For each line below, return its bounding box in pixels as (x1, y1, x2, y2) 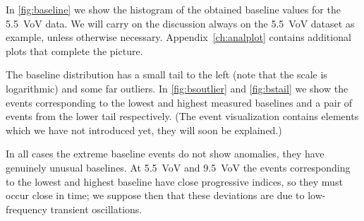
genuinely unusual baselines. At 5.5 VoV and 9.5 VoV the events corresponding (6, 160, 351, 174)
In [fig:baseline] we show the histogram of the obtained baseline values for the (6, 2, 341, 16)
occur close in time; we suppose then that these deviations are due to (6, 188, 305, 203)
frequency (6, 201, 47, 216)
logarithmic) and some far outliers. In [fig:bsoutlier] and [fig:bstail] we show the (6, 80, 348, 95)
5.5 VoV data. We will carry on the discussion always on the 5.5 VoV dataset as (6, 16, 355, 30)
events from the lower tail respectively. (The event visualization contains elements (6, 109, 359, 124)
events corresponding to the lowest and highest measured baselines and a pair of (6, 95, 353, 109)
